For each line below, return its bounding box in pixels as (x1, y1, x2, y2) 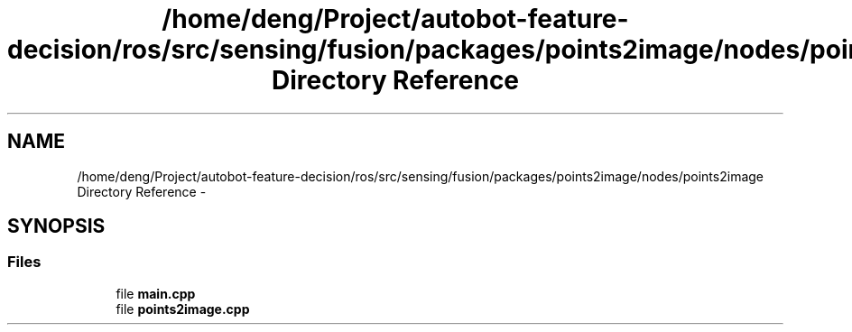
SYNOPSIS (7, 215, 106, 238)
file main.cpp (116, 285, 196, 301)
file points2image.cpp (116, 300, 250, 317)
